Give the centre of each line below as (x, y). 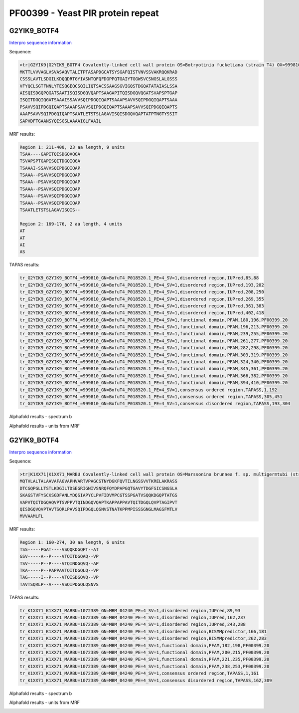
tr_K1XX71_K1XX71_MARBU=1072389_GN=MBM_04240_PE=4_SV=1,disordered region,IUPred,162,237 (133, 618)
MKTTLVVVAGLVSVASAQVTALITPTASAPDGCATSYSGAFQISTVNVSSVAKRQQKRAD (99, 72)
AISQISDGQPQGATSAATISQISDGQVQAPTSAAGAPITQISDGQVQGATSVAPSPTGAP (99, 93)
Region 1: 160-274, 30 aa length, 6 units (72, 542)
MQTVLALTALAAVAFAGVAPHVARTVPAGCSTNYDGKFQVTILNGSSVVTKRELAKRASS (99, 481)
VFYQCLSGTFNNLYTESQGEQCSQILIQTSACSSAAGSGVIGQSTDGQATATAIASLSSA (99, 86)
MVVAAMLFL (32, 516)
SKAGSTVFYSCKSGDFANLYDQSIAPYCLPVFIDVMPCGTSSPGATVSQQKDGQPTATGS (99, 495)
